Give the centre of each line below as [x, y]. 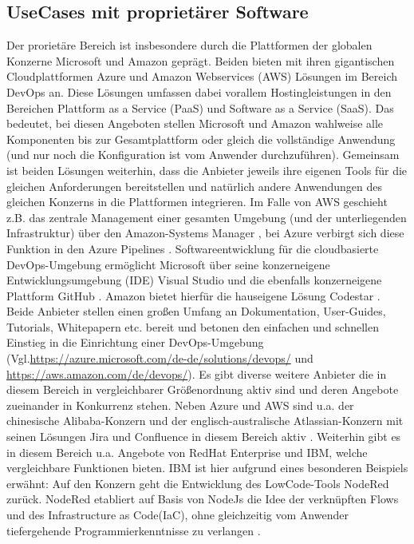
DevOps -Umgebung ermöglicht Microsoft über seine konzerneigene [168, 264]
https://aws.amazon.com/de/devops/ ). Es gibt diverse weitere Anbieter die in [197, 373]
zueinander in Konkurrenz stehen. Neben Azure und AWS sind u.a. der [180, 405]
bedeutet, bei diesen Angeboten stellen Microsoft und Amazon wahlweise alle [195, 123]
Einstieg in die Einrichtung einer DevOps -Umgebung [135, 342]
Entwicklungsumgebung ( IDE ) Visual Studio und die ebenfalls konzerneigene [194, 280]
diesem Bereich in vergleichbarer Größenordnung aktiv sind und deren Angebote [203, 389]
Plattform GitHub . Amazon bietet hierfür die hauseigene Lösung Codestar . [193, 295]
